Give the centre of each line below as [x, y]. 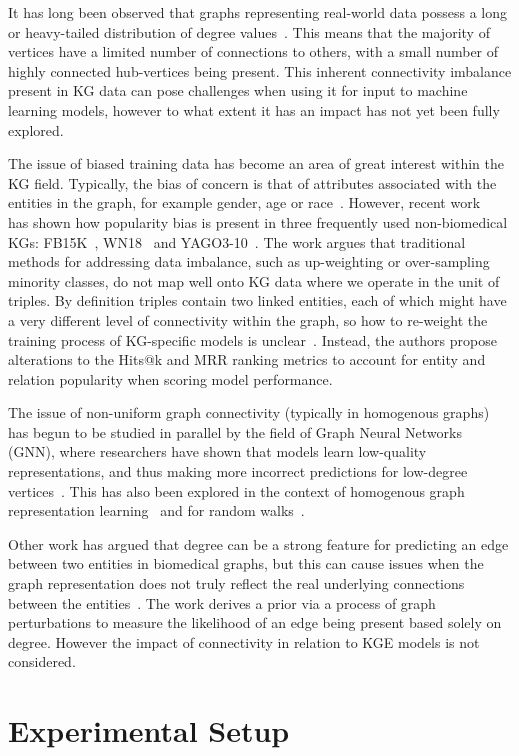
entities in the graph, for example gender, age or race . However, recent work [244, 202]
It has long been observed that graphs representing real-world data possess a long [257, 12]
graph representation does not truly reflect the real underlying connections [236, 583]
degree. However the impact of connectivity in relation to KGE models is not [244, 641]
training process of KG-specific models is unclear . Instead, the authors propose [252, 339]
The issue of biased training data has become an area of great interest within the [256, 163]
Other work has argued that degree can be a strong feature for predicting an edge [258, 543]
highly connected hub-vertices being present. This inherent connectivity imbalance [260, 70]
